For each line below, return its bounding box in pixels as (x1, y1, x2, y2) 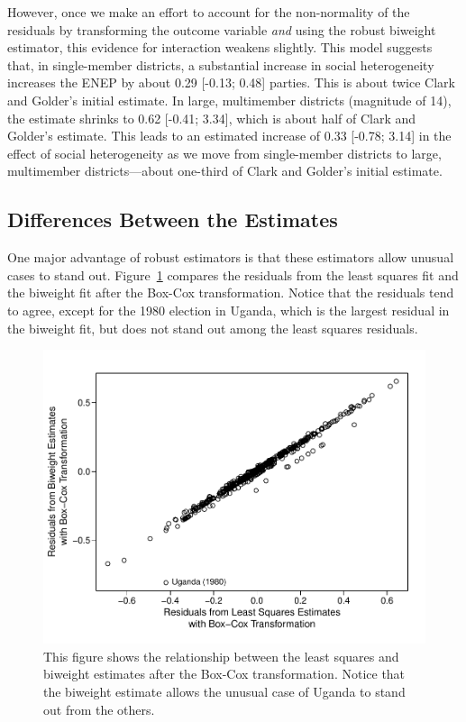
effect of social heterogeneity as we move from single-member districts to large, (7, 143, 442, 162)
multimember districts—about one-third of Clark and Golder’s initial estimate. (7, 161, 443, 180)
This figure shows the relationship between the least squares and (43, 646, 399, 665)
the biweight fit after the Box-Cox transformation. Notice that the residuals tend (7, 283, 454, 302)
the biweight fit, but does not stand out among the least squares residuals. (7, 318, 418, 337)
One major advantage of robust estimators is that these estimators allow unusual (7, 248, 454, 267)
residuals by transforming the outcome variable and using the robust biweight (7, 20, 436, 39)
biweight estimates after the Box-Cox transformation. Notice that (43, 664, 406, 683)
